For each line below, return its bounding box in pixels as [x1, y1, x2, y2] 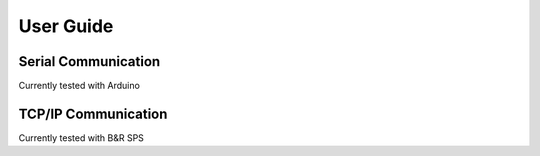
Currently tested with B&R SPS [18, 131, 145, 144]
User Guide [18, 15, 114, 37]
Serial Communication [18, 53, 161, 70]
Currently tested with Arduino [18, 80, 140, 92]
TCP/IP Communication [18, 105, 168, 122]
